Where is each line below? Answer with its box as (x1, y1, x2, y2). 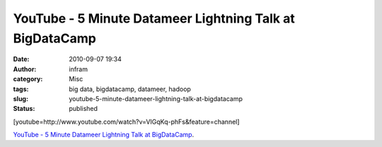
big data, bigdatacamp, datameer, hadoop (69, 85, 191, 93)
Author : (13, 64, 37, 73)
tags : (13, 85, 29, 93)
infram (69, 64, 88, 73)
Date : (13, 55, 30, 64)
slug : (13, 94, 28, 102)
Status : (13, 105, 35, 113)
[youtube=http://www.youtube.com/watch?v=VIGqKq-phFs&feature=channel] (13, 117, 240, 126)
